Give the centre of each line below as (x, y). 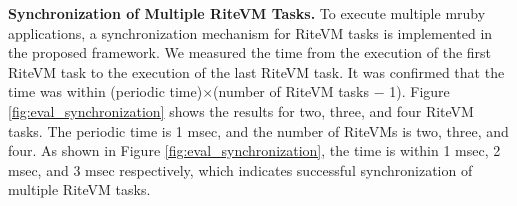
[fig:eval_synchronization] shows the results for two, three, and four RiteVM (241, 110)
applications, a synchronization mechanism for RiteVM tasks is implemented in (250, 32)
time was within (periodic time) (105, 91)
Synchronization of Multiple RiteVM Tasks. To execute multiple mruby (247, 13)
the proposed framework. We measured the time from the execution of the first (250, 52)
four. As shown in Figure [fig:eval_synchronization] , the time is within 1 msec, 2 (254, 150)
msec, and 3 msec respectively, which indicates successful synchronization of (240, 169)
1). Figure (419, 91)
